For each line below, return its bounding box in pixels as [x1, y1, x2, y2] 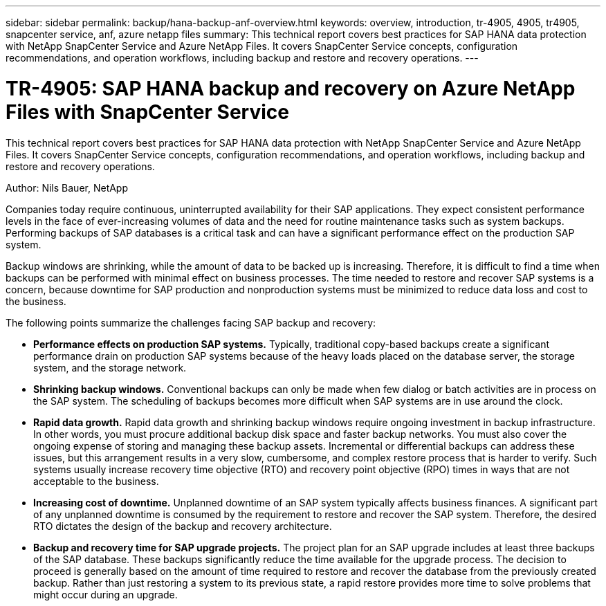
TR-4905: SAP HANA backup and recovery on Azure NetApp [6, 76, 576, 100]
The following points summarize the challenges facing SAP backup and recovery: [6, 316, 376, 329]
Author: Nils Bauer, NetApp [6, 181, 129, 194]
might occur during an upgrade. [33, 588, 178, 600]
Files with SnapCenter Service [6, 100, 289, 124]
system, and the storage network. [33, 361, 187, 374]
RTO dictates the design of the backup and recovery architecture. [33, 520, 332, 532]
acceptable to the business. [33, 475, 159, 487]
